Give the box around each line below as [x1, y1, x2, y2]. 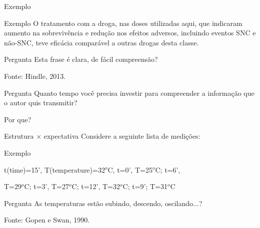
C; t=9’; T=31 [122, 181, 167, 192]
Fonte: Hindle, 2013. [4, 70, 66, 81]
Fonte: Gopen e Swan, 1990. [4, 215, 90, 225]
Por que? [4, 114, 31, 124]
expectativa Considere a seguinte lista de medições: [43, 131, 200, 141]
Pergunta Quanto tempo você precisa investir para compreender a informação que [4, 87, 254, 98]
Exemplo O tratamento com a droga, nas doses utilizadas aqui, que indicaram [4, 17, 242, 28]
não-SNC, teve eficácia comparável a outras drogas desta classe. [4, 37, 199, 47]
